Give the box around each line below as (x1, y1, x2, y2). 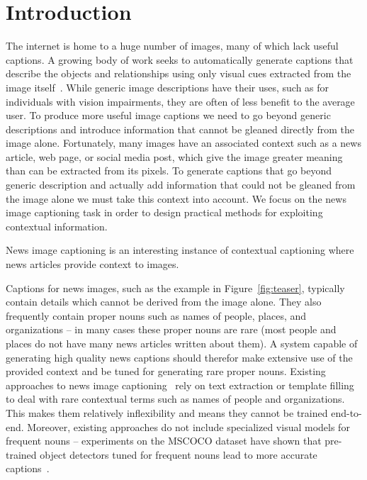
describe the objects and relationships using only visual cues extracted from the (6, 66, 351, 81)
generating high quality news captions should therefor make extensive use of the (6, 350, 353, 364)
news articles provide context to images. (6, 257, 179, 272)
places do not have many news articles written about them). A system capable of (6, 336, 358, 350)
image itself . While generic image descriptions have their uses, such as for (6, 79, 329, 94)
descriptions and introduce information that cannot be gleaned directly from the (6, 121, 354, 136)
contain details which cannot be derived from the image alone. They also (6, 294, 322, 309)
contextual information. (6, 218, 108, 233)
